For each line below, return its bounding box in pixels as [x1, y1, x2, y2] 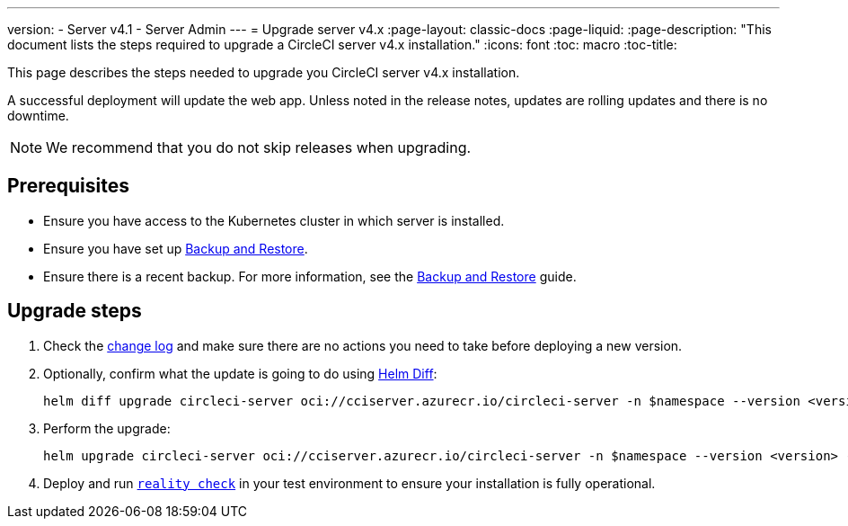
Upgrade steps [7, 299, 142, 323]
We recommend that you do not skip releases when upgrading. [46, 138, 472, 156]
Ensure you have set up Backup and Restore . [43, 240, 308, 256]
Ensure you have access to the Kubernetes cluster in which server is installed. [43, 212, 505, 228]
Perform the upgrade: [43, 420, 171, 436]
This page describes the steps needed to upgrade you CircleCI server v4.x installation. [7, 65, 520, 80]
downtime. [7, 108, 69, 123]
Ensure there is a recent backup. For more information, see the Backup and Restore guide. [43, 268, 577, 284]
